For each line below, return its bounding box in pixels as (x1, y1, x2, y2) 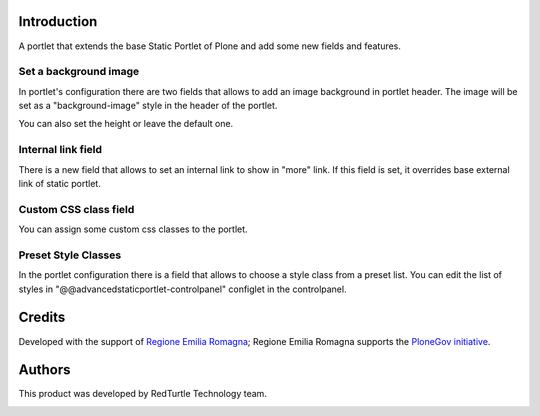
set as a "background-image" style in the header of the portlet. (18, 100, 278, 112)
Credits (18, 309, 66, 326)
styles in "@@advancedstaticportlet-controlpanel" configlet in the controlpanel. (18, 283, 347, 295)
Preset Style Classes (18, 248, 122, 262)
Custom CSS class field (18, 202, 135, 216)
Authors (18, 361, 71, 379)
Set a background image (18, 65, 140, 79)
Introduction (18, 13, 98, 30)
